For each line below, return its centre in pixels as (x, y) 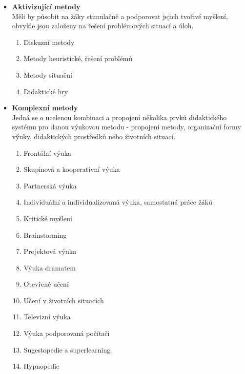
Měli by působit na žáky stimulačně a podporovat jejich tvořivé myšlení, (120, 16)
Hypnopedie (41, 366)
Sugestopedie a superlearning (67, 349)
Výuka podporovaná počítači (67, 333)
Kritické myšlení (48, 218)
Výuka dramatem (50, 267)
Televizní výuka (47, 317)
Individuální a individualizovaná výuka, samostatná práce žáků (118, 202)
